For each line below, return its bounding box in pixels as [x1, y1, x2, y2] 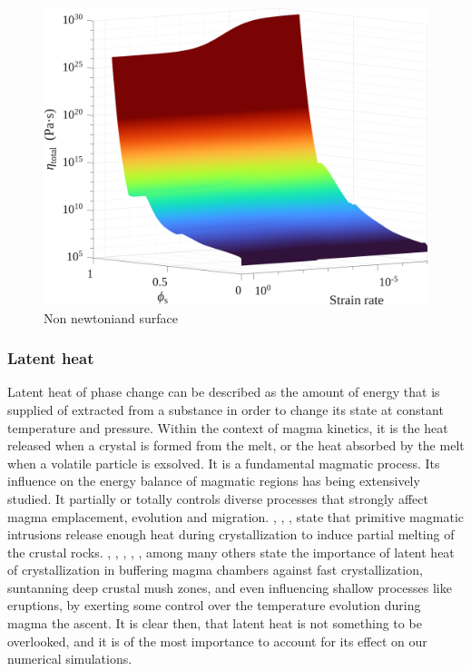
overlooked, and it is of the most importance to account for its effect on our [7, 631, 427, 650]
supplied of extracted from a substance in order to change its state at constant [7, 400, 444, 419]
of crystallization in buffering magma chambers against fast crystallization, [7, 560, 423, 579]
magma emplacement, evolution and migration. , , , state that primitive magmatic [7, 507, 464, 526]
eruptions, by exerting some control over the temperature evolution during [7, 596, 421, 615]
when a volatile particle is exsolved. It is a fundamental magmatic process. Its [7, 453, 440, 472]
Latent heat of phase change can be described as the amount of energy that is [7, 382, 440, 401]
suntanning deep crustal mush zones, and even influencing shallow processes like [7, 577, 452, 597]
